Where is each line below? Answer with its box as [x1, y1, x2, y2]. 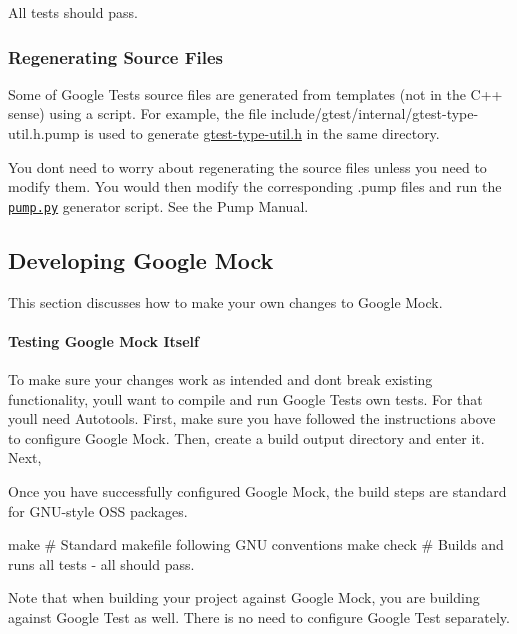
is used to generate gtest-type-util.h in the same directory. [84, 123, 440, 143]
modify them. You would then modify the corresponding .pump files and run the [8, 176, 502, 197]
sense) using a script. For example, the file [8, 103, 267, 124]
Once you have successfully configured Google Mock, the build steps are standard [8, 481, 507, 501]
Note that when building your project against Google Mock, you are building [8, 587, 480, 608]
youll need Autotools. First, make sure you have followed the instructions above [8, 408, 496, 429]
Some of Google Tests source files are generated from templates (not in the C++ [8, 83, 503, 104]
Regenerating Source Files [8, 44, 224, 69]
